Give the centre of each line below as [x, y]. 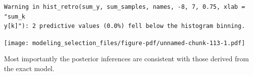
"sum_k [15, 16]
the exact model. [29, 68]
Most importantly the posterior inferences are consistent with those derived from [126, 59]
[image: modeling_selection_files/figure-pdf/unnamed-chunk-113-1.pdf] [125, 43]
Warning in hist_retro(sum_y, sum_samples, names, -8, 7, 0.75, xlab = [125, 7]
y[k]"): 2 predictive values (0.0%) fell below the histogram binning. [125, 26]
